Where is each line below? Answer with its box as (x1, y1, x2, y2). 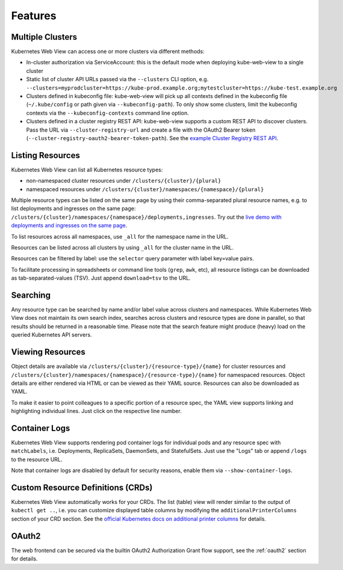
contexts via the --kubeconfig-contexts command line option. (26, 109, 189, 117)
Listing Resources (11, 150, 81, 161)
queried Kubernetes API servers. (11, 331, 93, 339)
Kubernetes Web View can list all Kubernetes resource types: (11, 166, 163, 173)
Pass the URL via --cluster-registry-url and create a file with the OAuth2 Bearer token (26, 126, 256, 133)
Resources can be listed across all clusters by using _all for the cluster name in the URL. (11, 244, 234, 251)
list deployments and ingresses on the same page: (11, 205, 136, 212)
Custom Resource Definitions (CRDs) (11, 483, 153, 492)
